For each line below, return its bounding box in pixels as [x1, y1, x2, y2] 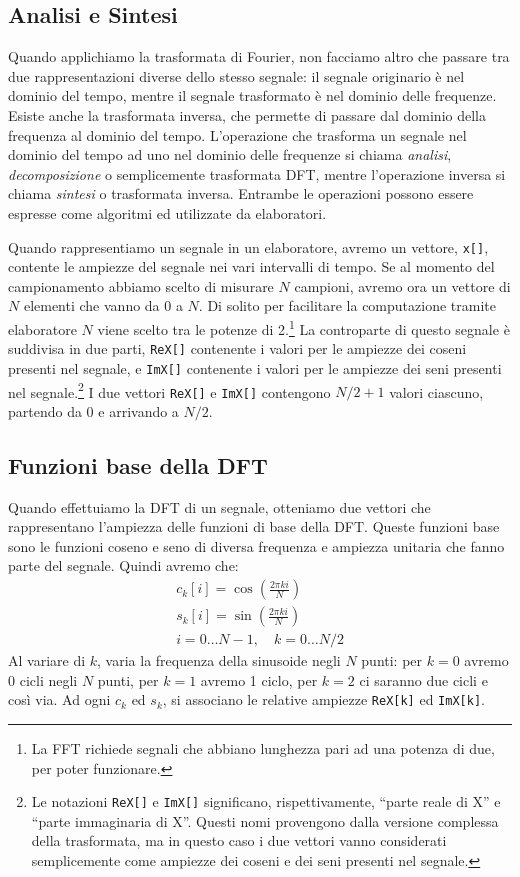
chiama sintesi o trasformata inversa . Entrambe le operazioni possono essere [8, 183, 474, 204]
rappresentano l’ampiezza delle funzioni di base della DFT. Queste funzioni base [8, 516, 500, 537]
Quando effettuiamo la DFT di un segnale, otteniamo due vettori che [8, 496, 431, 517]
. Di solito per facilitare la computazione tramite [198, 295, 496, 316]
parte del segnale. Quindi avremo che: [8, 555, 239, 576]
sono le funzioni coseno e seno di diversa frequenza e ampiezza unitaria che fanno [8, 535, 505, 556]
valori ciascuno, [389, 381, 484, 402]
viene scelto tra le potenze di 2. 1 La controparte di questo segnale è [97, 315, 510, 339]
